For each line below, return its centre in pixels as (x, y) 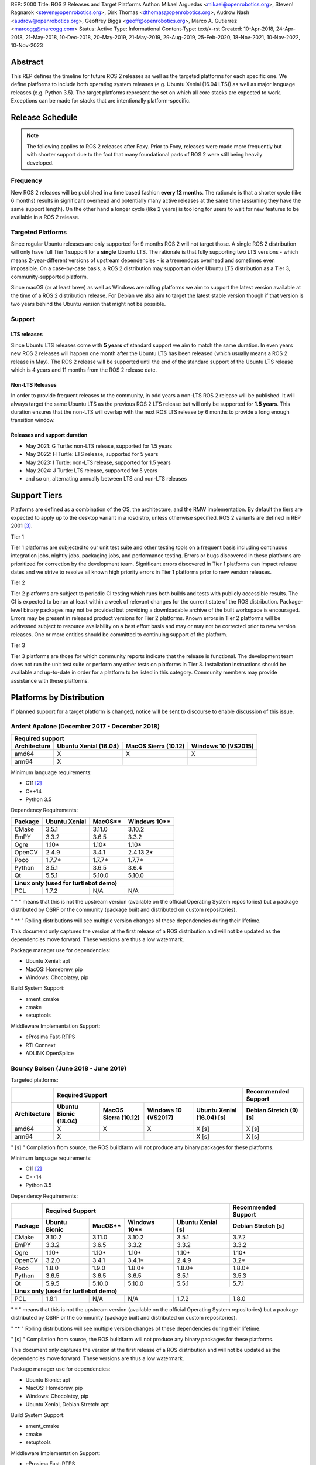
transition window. (33, 420)
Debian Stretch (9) (272, 1110)
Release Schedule (44, 117)
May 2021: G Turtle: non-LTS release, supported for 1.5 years (99, 446)
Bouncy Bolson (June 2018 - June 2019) (69, 1068)
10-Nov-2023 (27, 45)
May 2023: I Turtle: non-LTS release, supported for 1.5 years (98, 462)
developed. (40, 163)
